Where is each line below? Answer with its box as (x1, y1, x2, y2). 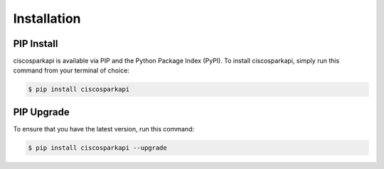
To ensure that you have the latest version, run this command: (13, 124, 195, 133)
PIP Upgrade (13, 106, 70, 118)
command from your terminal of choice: (13, 66, 129, 75)
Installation (13, 11, 81, 26)
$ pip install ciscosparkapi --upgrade (28, 143, 167, 152)
